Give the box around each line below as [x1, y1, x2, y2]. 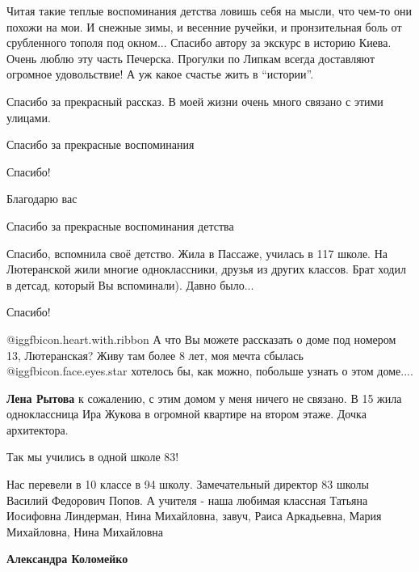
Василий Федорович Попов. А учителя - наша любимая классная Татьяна [6, 491, 368, 508]
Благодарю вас [6, 190, 78, 207]
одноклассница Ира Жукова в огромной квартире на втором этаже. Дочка [6, 405, 367, 422]
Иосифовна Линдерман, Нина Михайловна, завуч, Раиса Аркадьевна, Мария [6, 507, 382, 524]
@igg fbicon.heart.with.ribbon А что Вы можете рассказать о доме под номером [6, 330, 396, 347]
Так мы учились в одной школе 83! [6, 448, 179, 465]
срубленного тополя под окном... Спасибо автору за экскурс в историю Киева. [6, 34, 392, 51]
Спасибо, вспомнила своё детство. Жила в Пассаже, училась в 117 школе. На [6, 244, 388, 261]
